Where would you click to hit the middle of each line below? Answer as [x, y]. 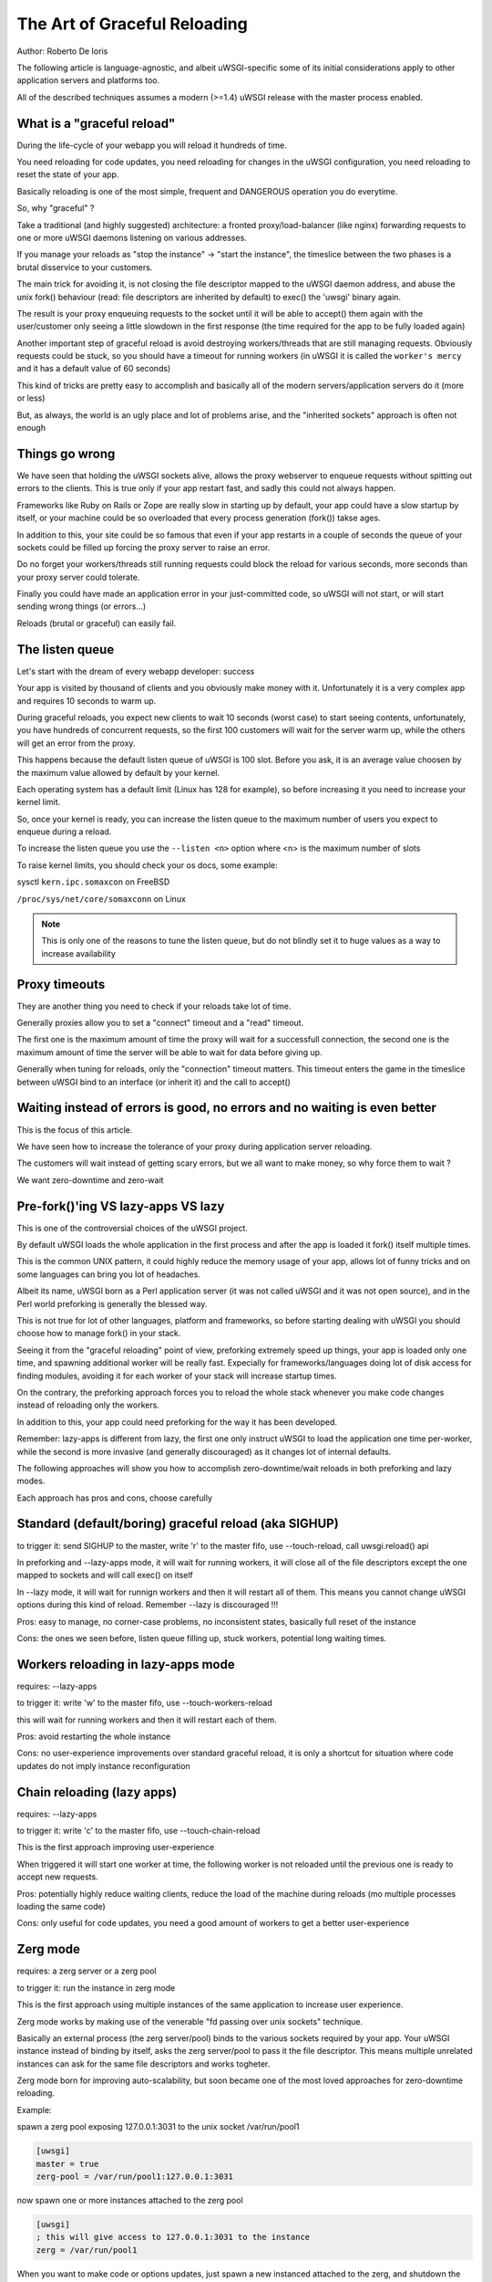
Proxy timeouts [61, 984]
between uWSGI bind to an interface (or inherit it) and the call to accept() [154, 1082]
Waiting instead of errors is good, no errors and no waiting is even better [227, 1108]
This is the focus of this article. [75, 1130]
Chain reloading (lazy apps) [97, 1792]
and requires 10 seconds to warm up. [87, 701]
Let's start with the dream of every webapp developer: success [136, 671]
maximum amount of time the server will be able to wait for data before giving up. [169, 1052]
